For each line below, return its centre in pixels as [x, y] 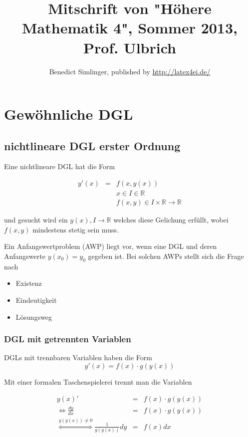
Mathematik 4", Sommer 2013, [130, 28]
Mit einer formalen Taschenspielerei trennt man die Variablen [98, 381]
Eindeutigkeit [36, 300]
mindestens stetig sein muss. [76, 229]
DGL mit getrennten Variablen [68, 339]
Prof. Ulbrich [130, 47]
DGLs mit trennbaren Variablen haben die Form [78, 357]
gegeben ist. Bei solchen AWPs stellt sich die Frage [166, 256]
